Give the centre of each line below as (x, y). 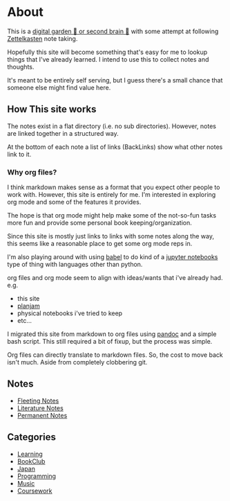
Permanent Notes (42, 415)
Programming (37, 476)
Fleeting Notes (38, 401)
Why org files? (32, 172)
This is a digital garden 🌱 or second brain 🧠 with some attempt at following (113, 31)
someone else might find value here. (59, 87)
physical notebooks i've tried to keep (70, 313)
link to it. (19, 154)
